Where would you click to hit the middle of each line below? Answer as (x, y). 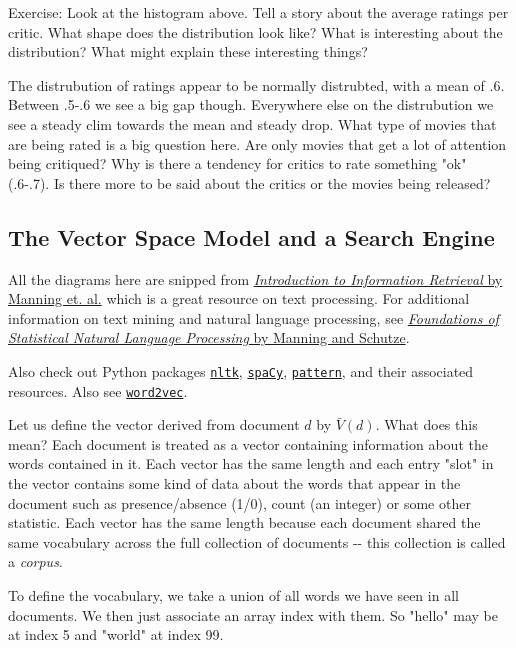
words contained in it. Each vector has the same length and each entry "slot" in (251, 463)
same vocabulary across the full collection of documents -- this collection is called (257, 541)
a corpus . (35, 561)
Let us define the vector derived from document (154, 424)
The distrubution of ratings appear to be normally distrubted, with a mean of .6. (256, 84)
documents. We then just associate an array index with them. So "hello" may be (253, 614)
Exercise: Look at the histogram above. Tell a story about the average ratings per (258, 12)
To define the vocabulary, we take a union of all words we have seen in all (233, 594)
